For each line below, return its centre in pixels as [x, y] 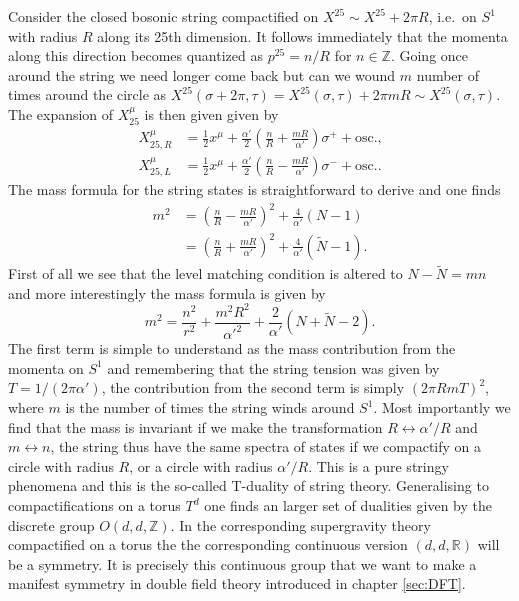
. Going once [429, 55]
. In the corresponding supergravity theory [300, 524]
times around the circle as [87, 94]
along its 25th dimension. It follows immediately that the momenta [302, 35]
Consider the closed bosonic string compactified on [163, 16]
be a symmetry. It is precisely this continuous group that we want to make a [242, 563]
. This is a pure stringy [378, 465]
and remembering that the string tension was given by [273, 367]
